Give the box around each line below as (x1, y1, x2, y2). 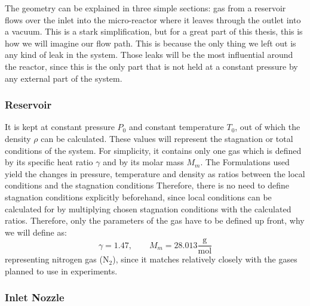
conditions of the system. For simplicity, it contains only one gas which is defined (5, 144, 302, 156)
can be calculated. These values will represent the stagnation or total (41, 132, 293, 144)
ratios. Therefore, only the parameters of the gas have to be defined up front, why (5, 214, 305, 227)
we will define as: (5, 225, 67, 238)
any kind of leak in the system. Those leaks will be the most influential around (5, 48, 293, 61)
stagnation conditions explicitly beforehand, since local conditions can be (5, 190, 272, 203)
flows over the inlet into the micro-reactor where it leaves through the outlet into (5, 13, 301, 26)
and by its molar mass (103, 156, 184, 168)
